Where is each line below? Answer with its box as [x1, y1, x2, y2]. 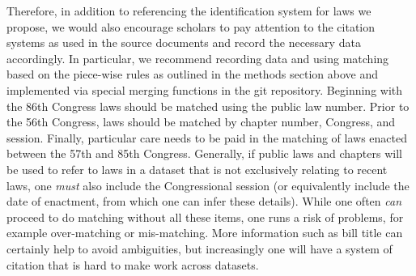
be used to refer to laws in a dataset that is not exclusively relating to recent [6, 160, 388, 177]
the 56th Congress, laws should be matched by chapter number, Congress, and [6, 113, 396, 130]
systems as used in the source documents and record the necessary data [6, 34, 361, 51]
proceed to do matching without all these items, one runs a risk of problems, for [6, 208, 404, 225]
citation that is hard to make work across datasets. [6, 256, 259, 273]
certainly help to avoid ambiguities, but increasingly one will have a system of [6, 240, 393, 257]
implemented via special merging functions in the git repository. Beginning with [6, 81, 403, 98]
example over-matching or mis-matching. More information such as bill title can [6, 224, 403, 241]
